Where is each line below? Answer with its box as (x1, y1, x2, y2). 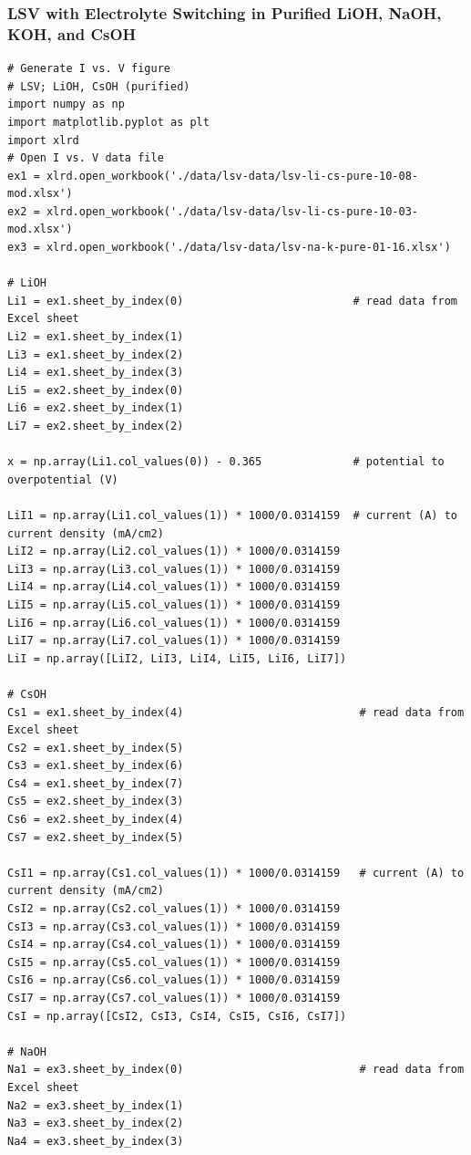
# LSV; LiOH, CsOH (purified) (7, 79, 190, 93)
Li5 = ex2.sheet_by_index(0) (7, 383, 184, 397)
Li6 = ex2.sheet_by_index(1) (7, 401, 184, 415)
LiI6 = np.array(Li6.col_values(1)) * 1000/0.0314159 (7, 616, 341, 630)
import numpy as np (7, 98, 125, 111)
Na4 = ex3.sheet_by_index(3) (7, 1134, 184, 1148)
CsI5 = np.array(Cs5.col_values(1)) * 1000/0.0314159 (7, 955, 341, 969)
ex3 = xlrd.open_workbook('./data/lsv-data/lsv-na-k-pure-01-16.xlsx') (7, 241, 451, 255)
